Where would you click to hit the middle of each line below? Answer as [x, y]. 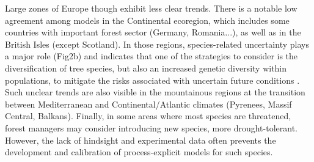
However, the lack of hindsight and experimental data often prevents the [141, 140]
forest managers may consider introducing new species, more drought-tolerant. [151, 127]
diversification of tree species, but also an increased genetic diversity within [146, 68]
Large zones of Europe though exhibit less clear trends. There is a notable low [151, 8]
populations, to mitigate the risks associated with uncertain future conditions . [152, 80]
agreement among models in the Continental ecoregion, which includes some [147, 20]
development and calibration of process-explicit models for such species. [139, 152]
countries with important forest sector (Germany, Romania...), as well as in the [153, 32]
